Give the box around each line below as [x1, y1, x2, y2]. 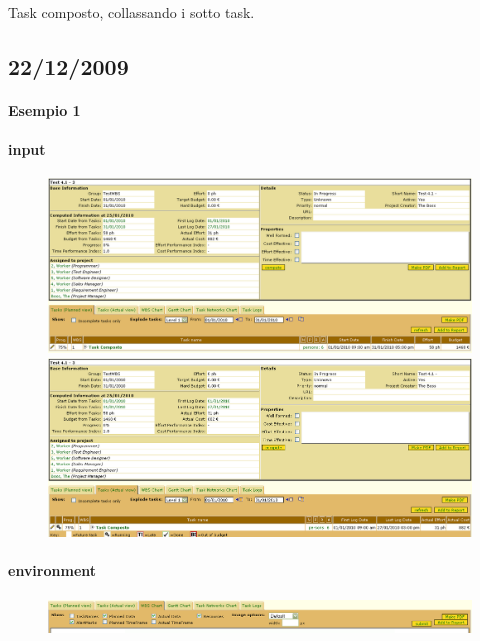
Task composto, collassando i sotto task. [8, 2, 255, 22]
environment [8, 560, 97, 581]
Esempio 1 [8, 99, 81, 120]
